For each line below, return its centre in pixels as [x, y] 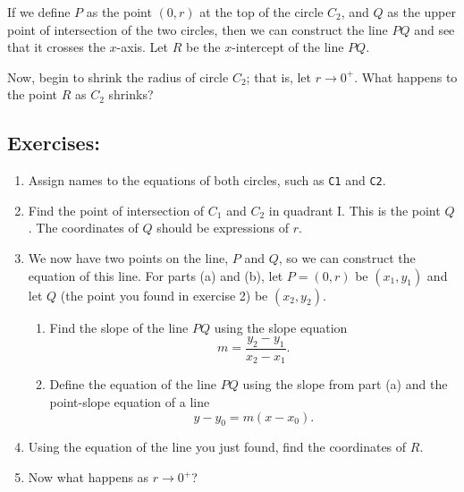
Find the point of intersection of [116, 210]
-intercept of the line [288, 47]
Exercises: [54, 143]
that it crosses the [56, 47]
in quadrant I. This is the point [354, 210]
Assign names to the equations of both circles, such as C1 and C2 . [207, 180]
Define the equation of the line [133, 384]
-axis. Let [143, 47]
